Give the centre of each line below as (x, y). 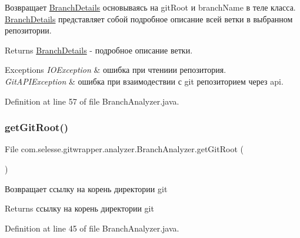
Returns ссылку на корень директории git (79, 208)
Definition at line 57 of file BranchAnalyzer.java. (92, 101)
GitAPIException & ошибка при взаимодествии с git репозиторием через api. (144, 81)
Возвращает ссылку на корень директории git (86, 188)
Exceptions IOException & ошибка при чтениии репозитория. (116, 70)
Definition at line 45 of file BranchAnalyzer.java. (92, 228)
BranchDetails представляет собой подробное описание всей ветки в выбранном (149, 19)
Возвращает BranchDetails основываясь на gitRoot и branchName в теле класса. (150, 7)
